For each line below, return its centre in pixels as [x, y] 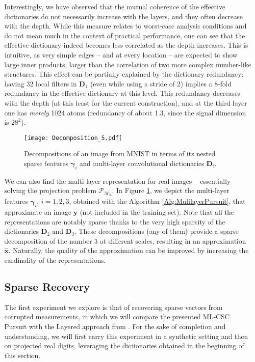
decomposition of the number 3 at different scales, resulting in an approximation [125, 240]
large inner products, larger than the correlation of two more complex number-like [128, 64]
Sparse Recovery [47, 286]
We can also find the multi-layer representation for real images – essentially [117, 181]
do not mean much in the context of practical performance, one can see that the [125, 35]
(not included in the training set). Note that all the [157, 212]
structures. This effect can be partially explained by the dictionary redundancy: [124, 74]
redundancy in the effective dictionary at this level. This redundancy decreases [123, 93]
